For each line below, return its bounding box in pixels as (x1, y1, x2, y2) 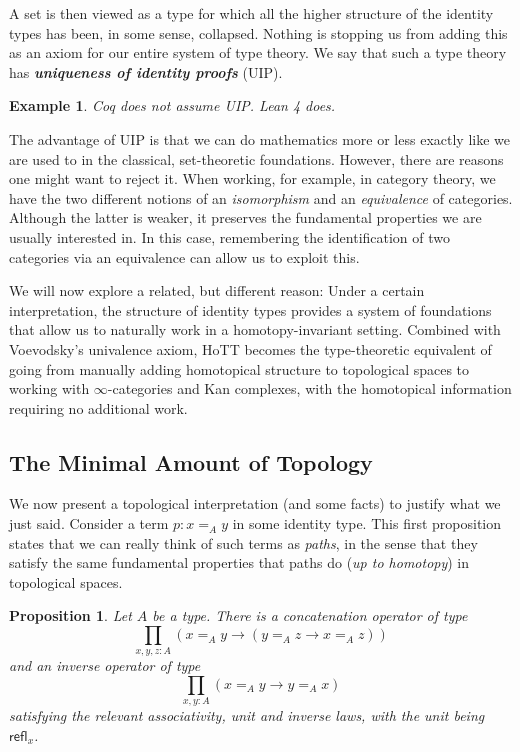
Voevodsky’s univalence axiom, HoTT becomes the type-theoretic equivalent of (9, 338, 492, 359)
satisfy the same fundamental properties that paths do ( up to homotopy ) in (9, 552, 470, 573)
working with (9, 378, 90, 399)
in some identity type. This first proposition (232, 513, 502, 534)
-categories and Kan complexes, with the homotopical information (107, 378, 512, 399)
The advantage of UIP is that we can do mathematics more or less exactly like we (9, 128, 510, 149)
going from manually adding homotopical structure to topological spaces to (9, 358, 470, 379)
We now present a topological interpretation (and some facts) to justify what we (9, 493, 501, 514)
